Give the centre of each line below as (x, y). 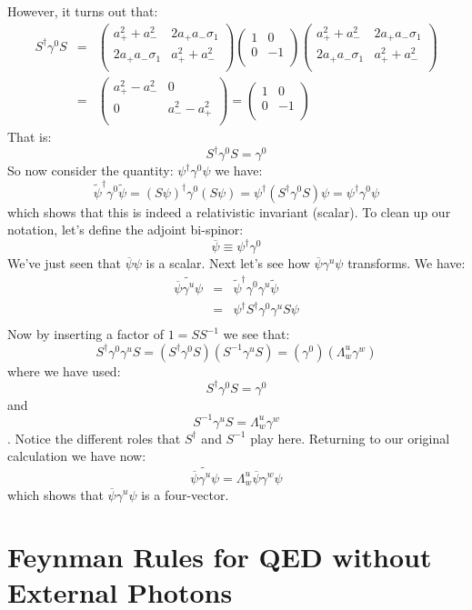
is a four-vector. (185, 494)
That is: (30, 137)
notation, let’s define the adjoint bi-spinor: (126, 230)
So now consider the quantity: (90, 170)
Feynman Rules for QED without (220, 557)
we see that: (256, 334)
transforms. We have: (407, 263)
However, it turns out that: (83, 11)
